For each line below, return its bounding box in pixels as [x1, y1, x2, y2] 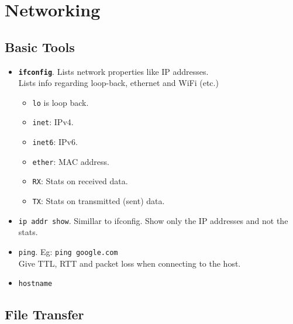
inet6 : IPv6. [32, 136, 78, 148]
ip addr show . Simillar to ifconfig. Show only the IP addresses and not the [18, 214, 288, 226]
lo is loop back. [32, 96, 89, 108]
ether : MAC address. [32, 155, 109, 167]
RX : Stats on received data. [32, 175, 128, 187]
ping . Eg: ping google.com [18, 246, 118, 258]
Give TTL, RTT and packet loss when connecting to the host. [18, 257, 241, 269]
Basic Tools [5, 37, 75, 56]
